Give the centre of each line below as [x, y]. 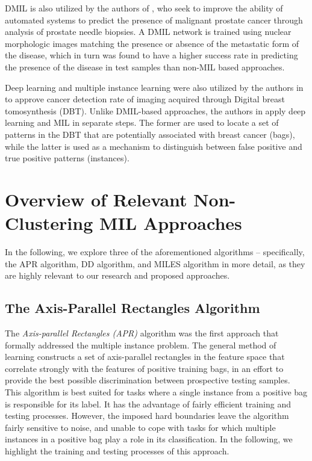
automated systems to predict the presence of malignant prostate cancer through [154, 20]
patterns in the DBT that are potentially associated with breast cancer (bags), [150, 134]
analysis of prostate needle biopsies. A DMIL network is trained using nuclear [148, 32]
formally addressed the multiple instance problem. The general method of [141, 345]
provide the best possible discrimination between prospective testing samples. [148, 380]
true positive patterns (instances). [67, 158]
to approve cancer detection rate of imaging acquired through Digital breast [145, 99]
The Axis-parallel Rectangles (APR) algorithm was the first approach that [142, 333]
